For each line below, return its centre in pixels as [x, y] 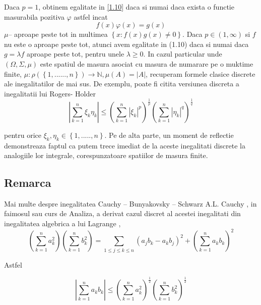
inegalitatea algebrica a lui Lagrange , [62, 223]
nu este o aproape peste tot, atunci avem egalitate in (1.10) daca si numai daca [126, 44]
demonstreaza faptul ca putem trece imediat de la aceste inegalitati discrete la [125, 145]
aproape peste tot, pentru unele [76, 54]
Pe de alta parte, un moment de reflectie [171, 135]
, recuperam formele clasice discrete [201, 73]
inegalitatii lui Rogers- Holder [50, 93]
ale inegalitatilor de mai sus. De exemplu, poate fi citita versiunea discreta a [122, 84]
